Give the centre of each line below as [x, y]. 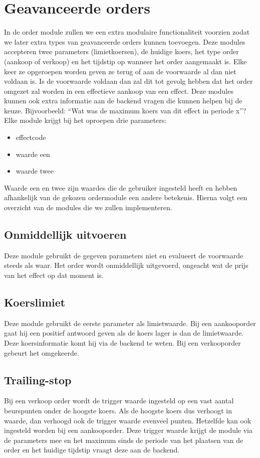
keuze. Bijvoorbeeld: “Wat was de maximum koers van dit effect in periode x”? [125, 110]
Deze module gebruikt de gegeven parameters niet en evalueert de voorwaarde [124, 255]
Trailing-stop [38, 379]
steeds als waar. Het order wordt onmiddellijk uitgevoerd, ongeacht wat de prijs [126, 265]
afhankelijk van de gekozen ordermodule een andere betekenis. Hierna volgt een [126, 197]
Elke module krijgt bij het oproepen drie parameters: [85, 120]
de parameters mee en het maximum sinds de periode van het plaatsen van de [124, 440]
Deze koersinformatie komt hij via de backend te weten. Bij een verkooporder [122, 343]
